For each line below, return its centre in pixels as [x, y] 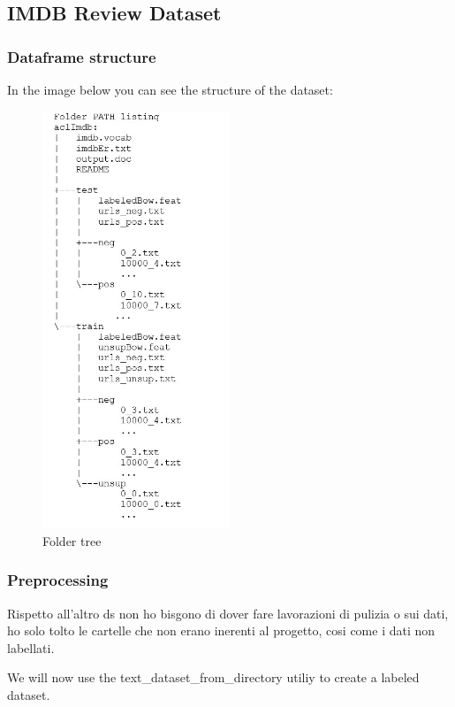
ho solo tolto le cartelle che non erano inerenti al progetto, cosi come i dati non [221, 630]
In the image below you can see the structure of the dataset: [170, 89]
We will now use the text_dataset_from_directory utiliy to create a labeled [213, 677]
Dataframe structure [82, 56]
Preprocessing [58, 580]
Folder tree [72, 540]
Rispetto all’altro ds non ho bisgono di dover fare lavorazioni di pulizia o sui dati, [228, 613]
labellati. [31, 647]
